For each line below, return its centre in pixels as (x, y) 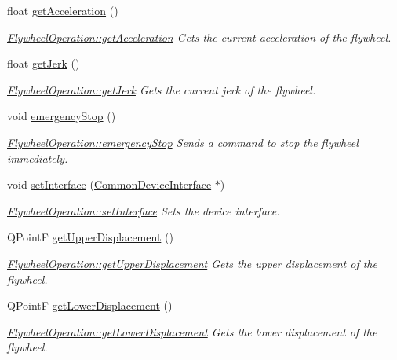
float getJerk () (44, 63)
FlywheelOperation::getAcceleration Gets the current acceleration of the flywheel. (199, 37)
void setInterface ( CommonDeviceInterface (109, 184)
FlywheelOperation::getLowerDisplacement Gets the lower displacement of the (192, 331)
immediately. (38, 158)
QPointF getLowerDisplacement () (90, 305)
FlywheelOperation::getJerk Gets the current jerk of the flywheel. (162, 89)
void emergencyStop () (62, 116)
